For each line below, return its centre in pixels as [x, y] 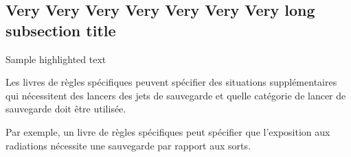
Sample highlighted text [56, 59]
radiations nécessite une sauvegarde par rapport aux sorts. [128, 145]
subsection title [61, 30]
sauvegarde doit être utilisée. [66, 109]
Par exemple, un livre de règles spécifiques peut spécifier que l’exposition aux [168, 131]
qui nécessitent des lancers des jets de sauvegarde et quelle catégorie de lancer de [176, 95]
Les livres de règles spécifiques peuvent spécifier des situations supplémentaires [171, 82]
